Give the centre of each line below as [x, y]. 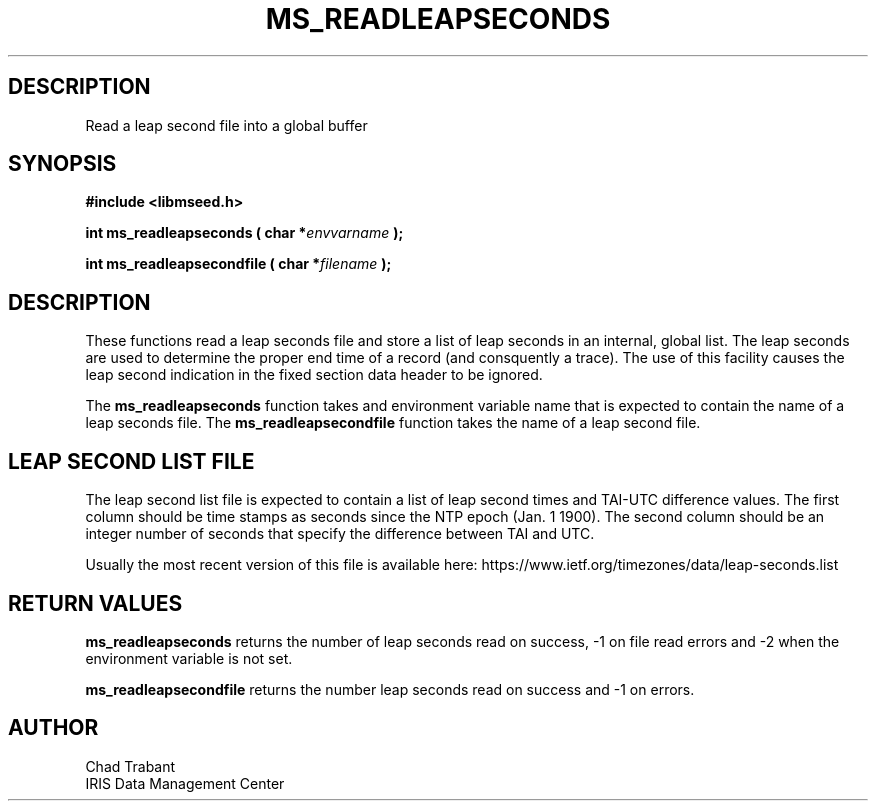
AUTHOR [53, 728]
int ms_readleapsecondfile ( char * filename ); [238, 264]
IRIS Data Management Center [185, 783]
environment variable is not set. [189, 658]
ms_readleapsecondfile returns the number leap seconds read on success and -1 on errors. [390, 689]
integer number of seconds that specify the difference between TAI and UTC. [340, 534]
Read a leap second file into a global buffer [226, 125]
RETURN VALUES [95, 603]
